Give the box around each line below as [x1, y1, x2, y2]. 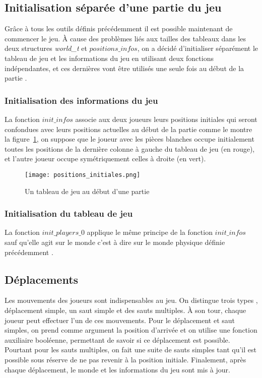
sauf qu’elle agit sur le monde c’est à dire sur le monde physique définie [5, 237, 225, 247]
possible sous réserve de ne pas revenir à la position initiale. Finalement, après [5, 354, 246, 364]
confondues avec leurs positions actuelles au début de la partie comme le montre [5, 123, 252, 134]
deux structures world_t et [5, 43, 87, 53]
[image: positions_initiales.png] [25, 171, 141, 178]
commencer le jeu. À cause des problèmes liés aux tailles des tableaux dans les [5, 33, 246, 43]
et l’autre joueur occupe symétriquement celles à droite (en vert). [5, 153, 206, 164]
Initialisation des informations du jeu [5, 94, 158, 106]
